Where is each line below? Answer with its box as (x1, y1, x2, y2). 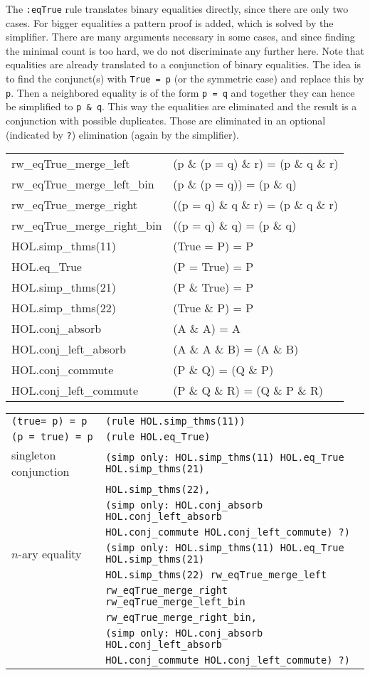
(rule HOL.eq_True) (105, 431, 211, 443)
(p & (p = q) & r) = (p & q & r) (173, 155, 339, 172)
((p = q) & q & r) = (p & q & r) (173, 196, 338, 213)
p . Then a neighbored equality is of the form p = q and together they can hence (6, 85, 355, 100)
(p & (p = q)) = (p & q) (173, 176, 297, 193)
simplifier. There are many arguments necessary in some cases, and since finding (6, 29, 355, 44)
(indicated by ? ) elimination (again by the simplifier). (6, 127, 239, 142)
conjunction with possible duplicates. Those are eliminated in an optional (6, 113, 326, 127)
